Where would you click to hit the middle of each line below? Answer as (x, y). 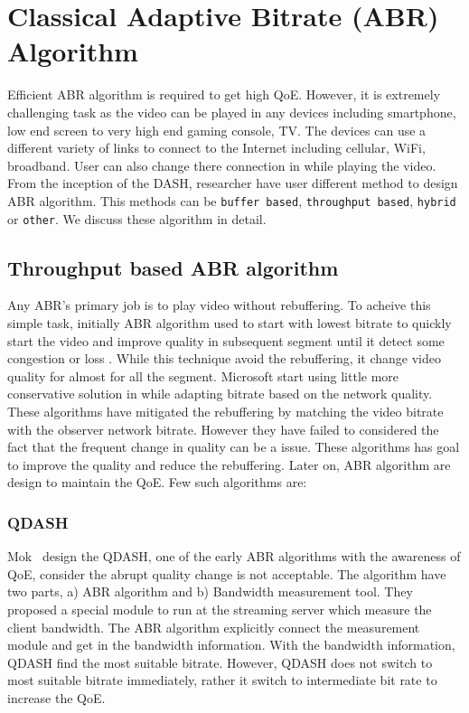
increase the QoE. (56, 697)
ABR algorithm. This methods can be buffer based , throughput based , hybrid (232, 200)
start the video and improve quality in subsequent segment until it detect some (226, 340)
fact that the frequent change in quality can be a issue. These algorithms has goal (234, 447)
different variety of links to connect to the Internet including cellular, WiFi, (216, 148)
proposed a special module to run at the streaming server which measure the (220, 609)
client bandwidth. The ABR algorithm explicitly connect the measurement (214, 627)
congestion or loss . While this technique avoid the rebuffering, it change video (224, 358)
